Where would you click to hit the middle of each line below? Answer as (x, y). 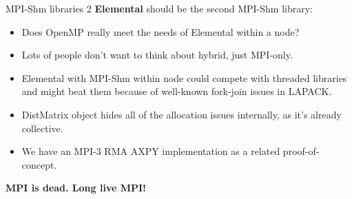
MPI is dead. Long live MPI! (76, 188)
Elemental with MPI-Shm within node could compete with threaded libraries (184, 77)
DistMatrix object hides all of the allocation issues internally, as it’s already (182, 114)
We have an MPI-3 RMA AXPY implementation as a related (151, 151)
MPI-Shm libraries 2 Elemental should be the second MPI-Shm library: (159, 8)
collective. (42, 128)
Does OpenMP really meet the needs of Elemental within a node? (161, 31)
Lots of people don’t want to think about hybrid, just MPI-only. (157, 55)
